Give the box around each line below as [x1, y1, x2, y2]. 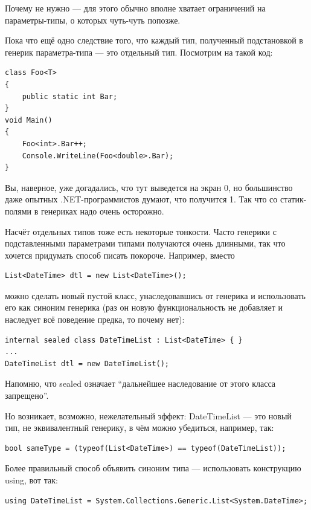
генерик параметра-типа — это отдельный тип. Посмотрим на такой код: [5, 45, 273, 58]
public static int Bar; [22, 92, 118, 101]
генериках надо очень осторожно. [41, 204, 164, 217]
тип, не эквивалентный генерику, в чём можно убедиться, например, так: [5, 421, 274, 434]
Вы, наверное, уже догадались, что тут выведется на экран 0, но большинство [5, 181, 293, 193]
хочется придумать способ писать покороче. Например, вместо [5, 248, 235, 261]
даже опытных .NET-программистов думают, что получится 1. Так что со [5, 193, 278, 205]
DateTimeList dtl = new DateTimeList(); [5, 359, 170, 368]
